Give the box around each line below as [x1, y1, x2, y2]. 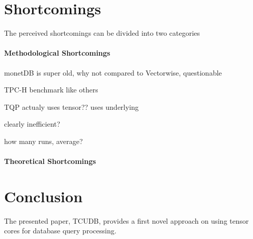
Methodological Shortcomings [4, 47, 110, 58]
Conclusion [4, 185, 83, 206]
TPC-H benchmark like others [4, 84, 98, 95]
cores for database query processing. [4, 225, 117, 236]
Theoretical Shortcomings [4, 156, 96, 166]
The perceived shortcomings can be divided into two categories [4, 28, 200, 38]
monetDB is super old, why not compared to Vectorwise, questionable [4, 67, 222, 78]
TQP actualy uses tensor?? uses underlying [4, 101, 139, 112]
